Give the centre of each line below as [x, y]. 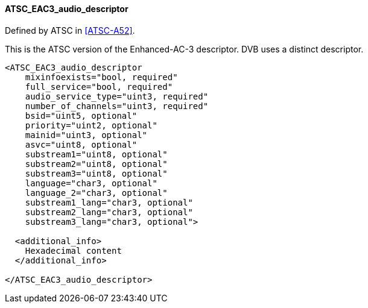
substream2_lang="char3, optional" [109, 212]
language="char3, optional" [91, 183]
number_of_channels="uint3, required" [117, 106]
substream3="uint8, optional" [96, 173]
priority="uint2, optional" [91, 125]
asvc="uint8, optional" [81, 144]
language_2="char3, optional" [96, 193]
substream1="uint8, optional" [96, 154]
